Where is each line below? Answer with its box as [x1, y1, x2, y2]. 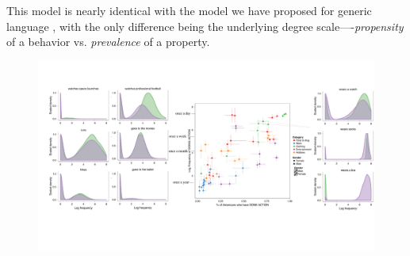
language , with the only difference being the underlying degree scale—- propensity [6, 17, 404, 34]
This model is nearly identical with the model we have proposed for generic [6, 2, 372, 18]
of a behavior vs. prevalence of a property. [6, 33, 210, 50]
